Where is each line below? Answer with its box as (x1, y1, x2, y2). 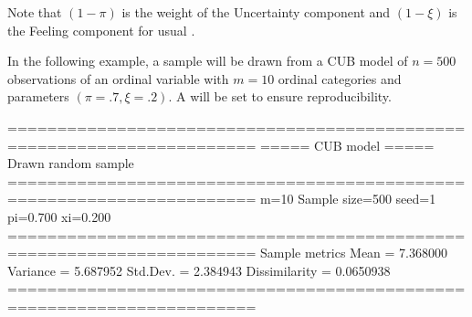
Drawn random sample (7, 153, 134, 173)
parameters (7, 87, 69, 106)
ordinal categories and (278, 69, 402, 88)
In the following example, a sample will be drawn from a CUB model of (7, 51, 408, 70)
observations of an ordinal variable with (7, 69, 229, 88)
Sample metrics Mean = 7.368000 (259, 243, 448, 262)
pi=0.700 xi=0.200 (7, 206, 111, 226)
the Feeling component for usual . (7, 20, 195, 39)
